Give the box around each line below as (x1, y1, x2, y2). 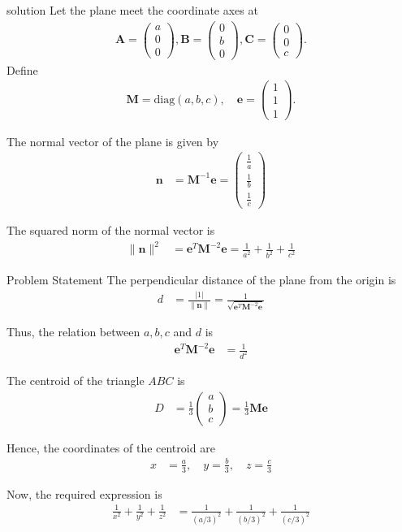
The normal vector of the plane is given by (6, 132, 219, 149)
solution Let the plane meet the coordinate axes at (6, 2, 258, 18)
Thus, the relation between (6, 323, 140, 340)
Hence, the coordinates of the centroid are (6, 439, 215, 456)
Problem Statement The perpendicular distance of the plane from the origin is (6, 271, 396, 288)
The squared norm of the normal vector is (6, 222, 215, 239)
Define (6, 61, 38, 78)
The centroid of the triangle (6, 372, 145, 389)
